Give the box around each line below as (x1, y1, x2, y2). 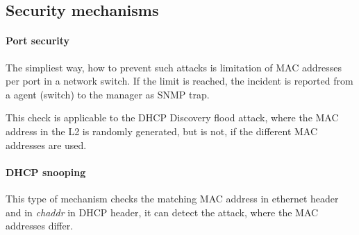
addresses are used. (6, 137, 87, 152)
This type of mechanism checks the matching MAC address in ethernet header (6, 191, 339, 205)
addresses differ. (6, 218, 74, 233)
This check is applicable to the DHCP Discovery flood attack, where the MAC (6, 110, 339, 125)
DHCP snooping (6, 164, 86, 179)
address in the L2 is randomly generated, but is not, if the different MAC (6, 123, 318, 138)
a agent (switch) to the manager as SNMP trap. (6, 87, 210, 101)
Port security (6, 33, 70, 48)
